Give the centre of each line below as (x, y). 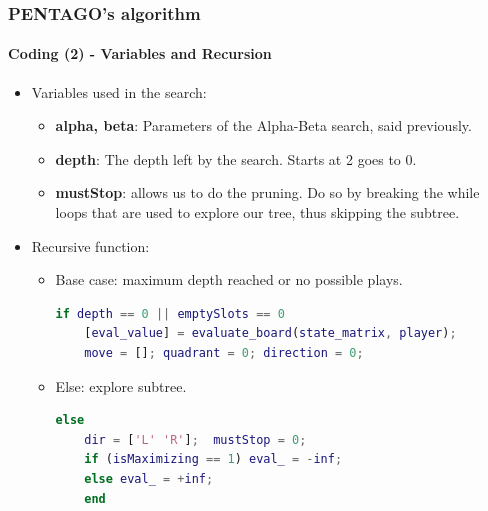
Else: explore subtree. (121, 385)
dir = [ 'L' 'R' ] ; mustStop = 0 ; (195, 439)
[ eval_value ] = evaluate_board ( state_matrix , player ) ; (270, 333)
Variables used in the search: (119, 91)
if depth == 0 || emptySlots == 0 (170, 313)
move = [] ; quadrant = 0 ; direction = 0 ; (224, 352)
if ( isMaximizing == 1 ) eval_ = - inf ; (213, 459)
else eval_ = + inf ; (149, 478)
